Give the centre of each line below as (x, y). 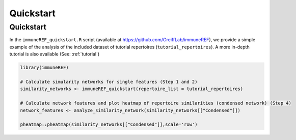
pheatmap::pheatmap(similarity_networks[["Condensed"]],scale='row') (109, 124)
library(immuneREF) (44, 68)
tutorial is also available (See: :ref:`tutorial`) (55, 54)
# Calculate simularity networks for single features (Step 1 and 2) (109, 82)
